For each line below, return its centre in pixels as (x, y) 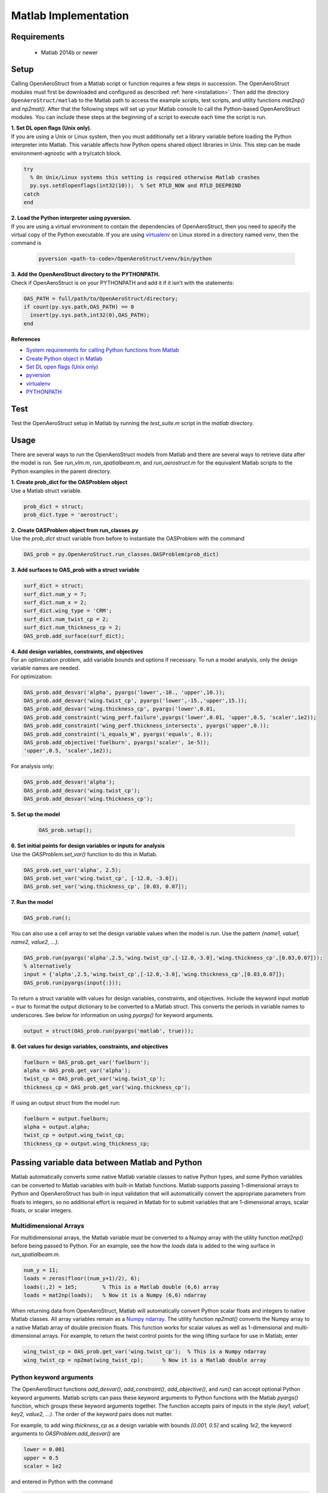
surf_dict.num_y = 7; (55, 594)
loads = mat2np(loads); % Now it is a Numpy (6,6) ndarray (115, 1295)
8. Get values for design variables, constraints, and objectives (90, 1046)
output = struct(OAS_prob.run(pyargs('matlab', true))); (109, 1031)
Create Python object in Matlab (64, 358)
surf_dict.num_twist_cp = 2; (66, 619)
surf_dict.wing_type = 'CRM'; (68, 611)
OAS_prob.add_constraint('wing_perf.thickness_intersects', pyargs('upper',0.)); (147, 726)
